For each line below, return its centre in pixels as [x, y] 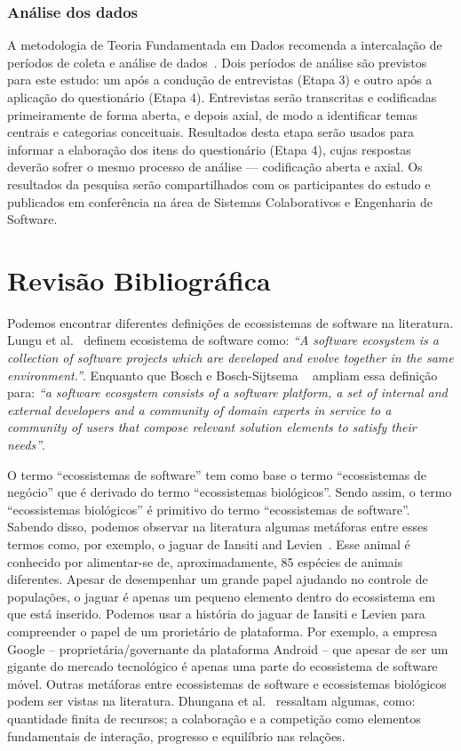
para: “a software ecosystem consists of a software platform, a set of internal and [227, 392]
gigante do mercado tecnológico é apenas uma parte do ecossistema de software [223, 666]
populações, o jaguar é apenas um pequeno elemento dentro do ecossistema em [221, 596]
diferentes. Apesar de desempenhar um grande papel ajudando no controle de [218, 579]
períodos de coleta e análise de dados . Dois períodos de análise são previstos [217, 62]
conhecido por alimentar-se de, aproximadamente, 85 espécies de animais [205, 561]
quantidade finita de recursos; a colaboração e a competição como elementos [214, 718]
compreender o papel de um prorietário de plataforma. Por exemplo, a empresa [223, 631]
